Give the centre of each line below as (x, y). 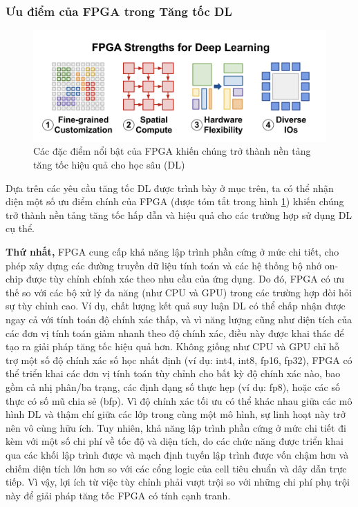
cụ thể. (20, 228)
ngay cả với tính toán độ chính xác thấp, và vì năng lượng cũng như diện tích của (179, 319)
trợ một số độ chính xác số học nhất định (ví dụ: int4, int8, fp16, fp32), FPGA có (179, 360)
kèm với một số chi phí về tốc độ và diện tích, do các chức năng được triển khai (175, 441)
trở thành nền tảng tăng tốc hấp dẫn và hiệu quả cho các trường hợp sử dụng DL (179, 214)
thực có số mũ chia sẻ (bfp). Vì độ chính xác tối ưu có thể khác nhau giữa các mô (179, 400)
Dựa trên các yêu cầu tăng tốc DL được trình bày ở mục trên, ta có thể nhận (170, 188)
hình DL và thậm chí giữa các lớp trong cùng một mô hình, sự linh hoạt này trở (176, 414)
